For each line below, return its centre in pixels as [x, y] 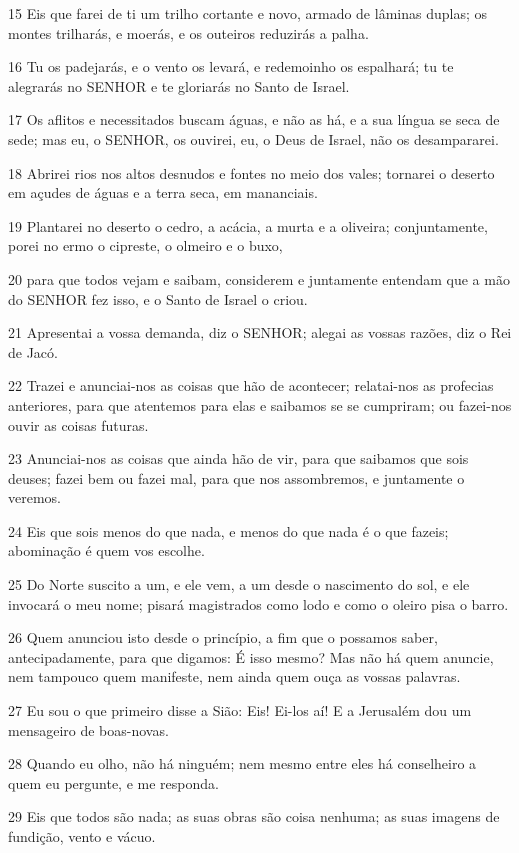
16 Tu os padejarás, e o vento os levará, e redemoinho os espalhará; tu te [231, 66]
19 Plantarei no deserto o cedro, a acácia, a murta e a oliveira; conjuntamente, [248, 225]
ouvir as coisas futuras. [78, 424]
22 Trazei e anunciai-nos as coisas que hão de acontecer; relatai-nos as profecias [251, 385]
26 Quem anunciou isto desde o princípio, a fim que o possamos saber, [223, 637]
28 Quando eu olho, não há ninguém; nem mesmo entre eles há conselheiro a [242, 763]
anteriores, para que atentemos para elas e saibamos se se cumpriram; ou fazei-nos [260, 404]
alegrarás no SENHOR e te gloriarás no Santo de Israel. [179, 85]
